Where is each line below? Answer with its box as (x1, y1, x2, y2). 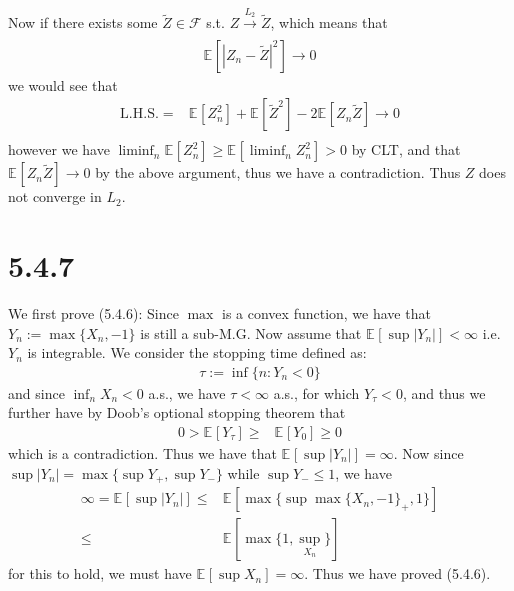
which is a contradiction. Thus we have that (8, 443, 277, 464)
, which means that (270, 12, 388, 33)
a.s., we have (148, 382, 226, 403)
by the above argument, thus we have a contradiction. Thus (95, 162, 461, 183)
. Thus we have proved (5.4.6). (304, 563, 491, 584)
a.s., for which (273, 382, 360, 403)
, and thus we (402, 382, 486, 403)
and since (8, 382, 65, 403)
